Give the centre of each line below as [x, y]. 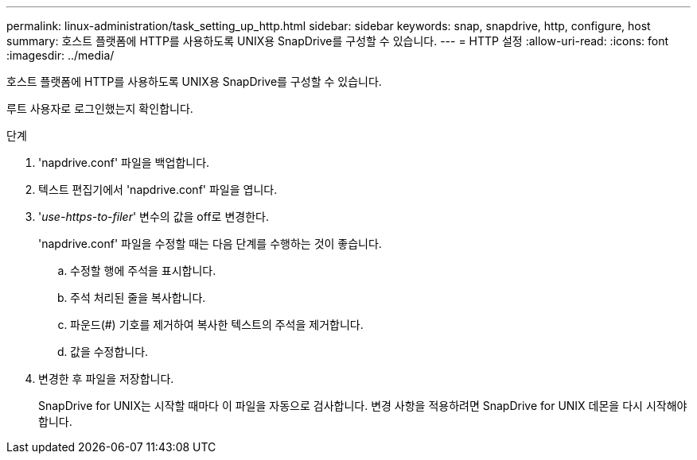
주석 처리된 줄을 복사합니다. [138, 298]
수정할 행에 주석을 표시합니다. [143, 271]
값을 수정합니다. [109, 352]
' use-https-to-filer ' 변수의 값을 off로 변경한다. [154, 216]
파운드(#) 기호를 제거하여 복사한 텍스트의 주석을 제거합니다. [217, 325]
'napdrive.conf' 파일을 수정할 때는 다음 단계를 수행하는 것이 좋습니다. [210, 244]
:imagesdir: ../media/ [60, 55]
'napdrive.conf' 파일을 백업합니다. [124, 162]
